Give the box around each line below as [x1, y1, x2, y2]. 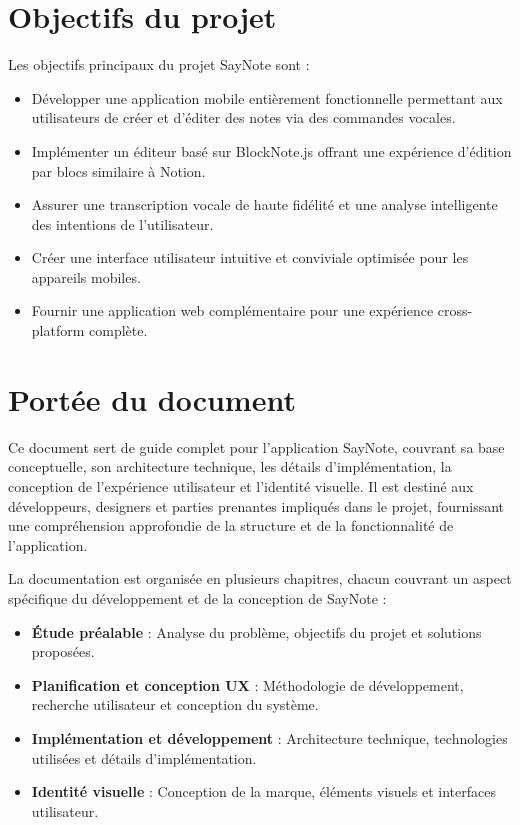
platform [31, 320, 85, 341]
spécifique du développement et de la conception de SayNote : [8, 587, 387, 608]
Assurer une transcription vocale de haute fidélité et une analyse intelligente [31, 194, 498, 215]
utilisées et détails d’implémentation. [31, 747, 257, 768]
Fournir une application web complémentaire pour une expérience [31, 300, 434, 321]
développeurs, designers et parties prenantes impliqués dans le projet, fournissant [8, 495, 505, 516]
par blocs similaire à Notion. [31, 160, 206, 181]
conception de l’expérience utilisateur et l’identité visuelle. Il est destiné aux [8, 475, 474, 496]
